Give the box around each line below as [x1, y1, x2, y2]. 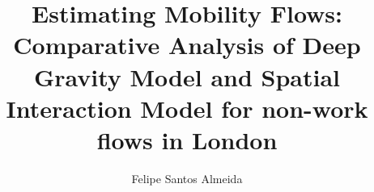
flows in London [96, 123, 278, 156]
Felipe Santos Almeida [131, 169, 243, 186]
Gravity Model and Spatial [33, 60, 341, 93]
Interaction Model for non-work [6, 91, 368, 124]
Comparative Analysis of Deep [13, 28, 361, 61]
